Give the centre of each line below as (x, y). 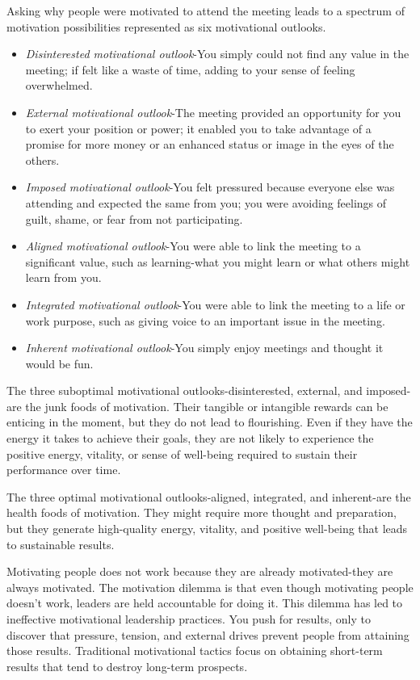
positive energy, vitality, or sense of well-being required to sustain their (182, 453)
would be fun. (59, 363)
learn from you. (63, 277)
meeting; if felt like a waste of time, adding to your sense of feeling (190, 69)
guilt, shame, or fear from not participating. (134, 218)
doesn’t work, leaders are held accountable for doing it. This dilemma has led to (205, 603)
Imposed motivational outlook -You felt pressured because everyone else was (210, 187)
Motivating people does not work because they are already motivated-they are (200, 571)
